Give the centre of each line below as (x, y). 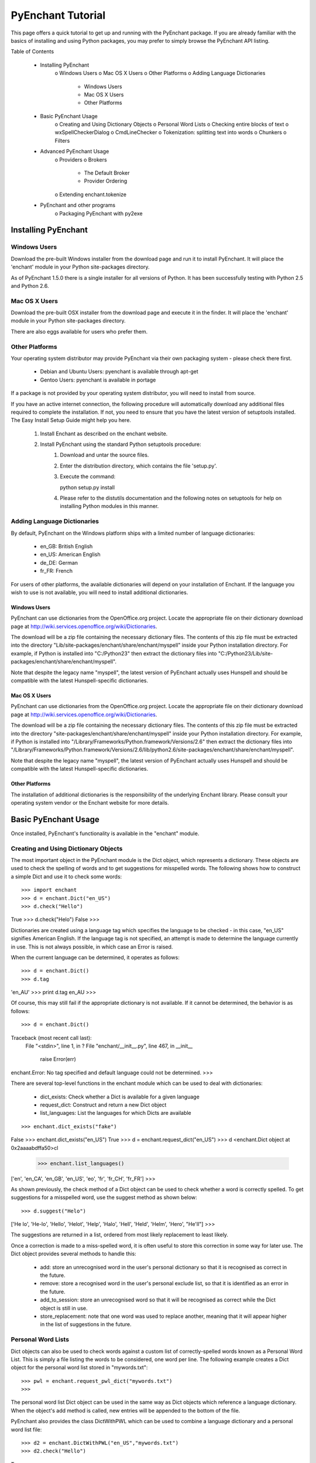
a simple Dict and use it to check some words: (66, 876)
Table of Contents (32, 51)
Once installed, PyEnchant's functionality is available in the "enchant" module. (105, 833)
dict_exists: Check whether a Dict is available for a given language (120, 1097)
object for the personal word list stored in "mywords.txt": (79, 1368)
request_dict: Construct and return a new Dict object (103, 1105)
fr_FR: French (56, 571)
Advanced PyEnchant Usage (75, 152)
